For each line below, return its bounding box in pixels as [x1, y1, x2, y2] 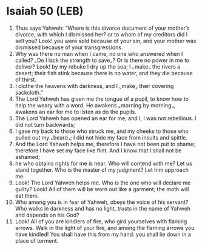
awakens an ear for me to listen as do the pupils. [15, 108, 136, 115]
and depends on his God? [15, 211, 80, 218]
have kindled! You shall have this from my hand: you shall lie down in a [15, 231, 191, 238]
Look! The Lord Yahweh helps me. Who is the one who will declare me [15, 179, 191, 186]
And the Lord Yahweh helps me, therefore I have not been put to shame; [15, 140, 195, 147]
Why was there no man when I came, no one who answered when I [15, 50, 183, 57]
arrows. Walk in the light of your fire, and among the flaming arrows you [15, 224, 195, 231]
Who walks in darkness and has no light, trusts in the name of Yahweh [15, 204, 191, 212]
